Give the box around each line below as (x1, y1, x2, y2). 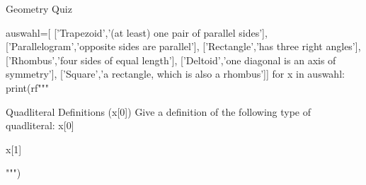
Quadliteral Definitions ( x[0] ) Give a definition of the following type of (6, 104, 311, 119)
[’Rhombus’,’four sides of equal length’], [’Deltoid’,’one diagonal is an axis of (6, 52, 336, 67)
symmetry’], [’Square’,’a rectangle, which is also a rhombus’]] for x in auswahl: (6, 66, 345, 81)
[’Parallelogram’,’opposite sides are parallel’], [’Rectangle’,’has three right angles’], (6, 39, 361, 54)
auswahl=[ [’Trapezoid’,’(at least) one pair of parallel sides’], (6, 25, 268, 40)
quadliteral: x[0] (6, 118, 74, 133)
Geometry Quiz (6, 1, 72, 16)
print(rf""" (6, 80, 49, 95)
